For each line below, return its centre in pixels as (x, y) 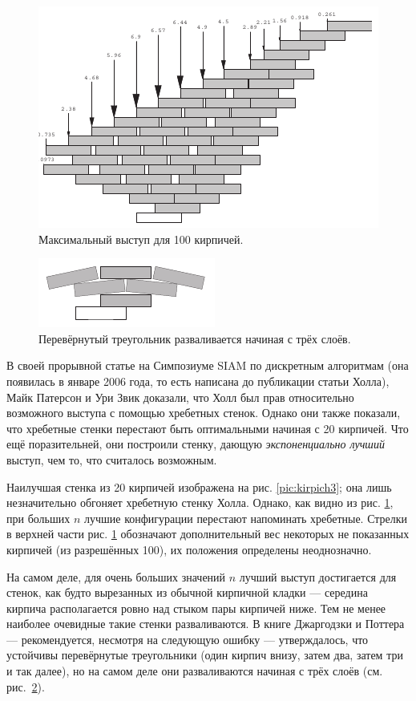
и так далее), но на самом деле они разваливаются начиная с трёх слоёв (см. (195, 671)
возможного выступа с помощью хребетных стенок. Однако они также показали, (204, 413)
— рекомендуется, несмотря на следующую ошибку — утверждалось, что (188, 639)
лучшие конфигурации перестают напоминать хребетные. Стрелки (246, 518)
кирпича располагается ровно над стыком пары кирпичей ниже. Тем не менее (196, 608)
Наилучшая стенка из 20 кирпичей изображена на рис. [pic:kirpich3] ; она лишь (199, 486)
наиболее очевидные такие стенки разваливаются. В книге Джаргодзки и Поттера (206, 624)
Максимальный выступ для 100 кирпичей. (141, 239)
